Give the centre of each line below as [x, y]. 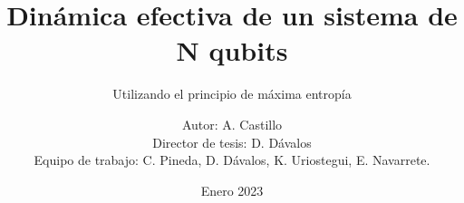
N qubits [232, 50]
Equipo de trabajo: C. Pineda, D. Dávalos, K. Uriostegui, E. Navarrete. [232, 160]
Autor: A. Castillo [232, 124]
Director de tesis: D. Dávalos [232, 142]
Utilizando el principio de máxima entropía [232, 94]
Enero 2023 [232, 190]
